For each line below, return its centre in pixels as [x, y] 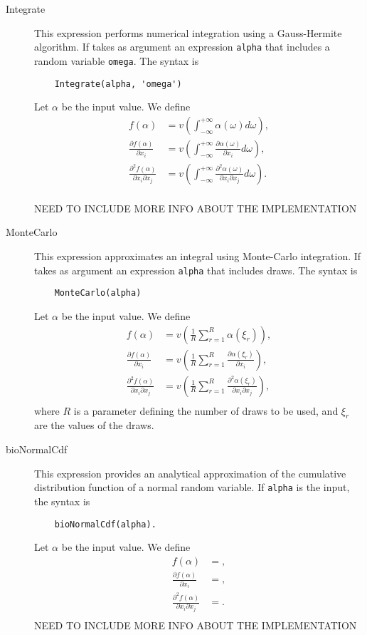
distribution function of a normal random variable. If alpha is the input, [192, 487]
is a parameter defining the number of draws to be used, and [206, 410]
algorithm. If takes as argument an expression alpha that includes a [182, 47]
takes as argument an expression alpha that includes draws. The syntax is [196, 270]
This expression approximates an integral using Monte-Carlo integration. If [198, 256]
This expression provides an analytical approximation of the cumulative [190, 473]
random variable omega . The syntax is [117, 60]
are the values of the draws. [94, 425]
